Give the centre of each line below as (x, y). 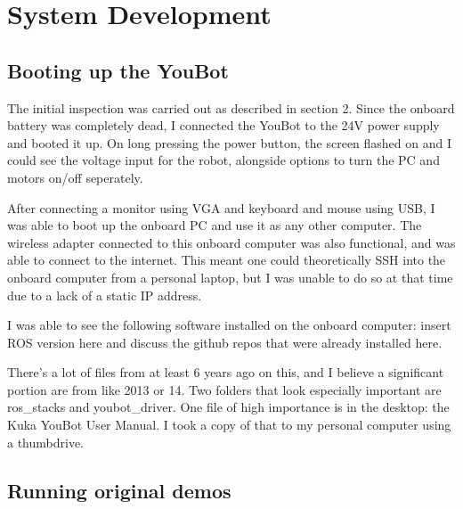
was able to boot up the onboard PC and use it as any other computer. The (215, 225)
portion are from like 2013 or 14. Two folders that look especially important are (224, 389)
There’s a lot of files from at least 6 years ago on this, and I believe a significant (226, 372)
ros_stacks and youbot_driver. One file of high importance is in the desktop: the (228, 407)
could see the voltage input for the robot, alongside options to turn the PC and (223, 160)
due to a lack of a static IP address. (105, 295)
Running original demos (119, 490)
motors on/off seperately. (75, 177)
